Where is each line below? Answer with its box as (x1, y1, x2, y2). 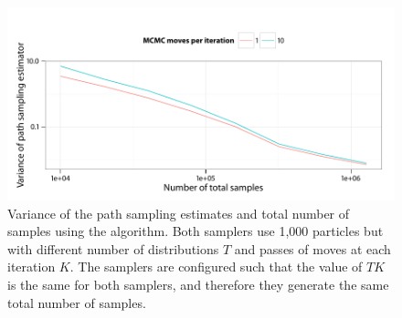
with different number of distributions (7, 239, 219, 258)
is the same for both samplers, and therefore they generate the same (7, 274, 389, 293)
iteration (7, 257, 56, 276)
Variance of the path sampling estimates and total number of (7, 203, 350, 222)
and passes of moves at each (234, 239, 391, 258)
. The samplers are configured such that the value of (69, 257, 363, 276)
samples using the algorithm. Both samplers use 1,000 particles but (7, 221, 384, 241)
